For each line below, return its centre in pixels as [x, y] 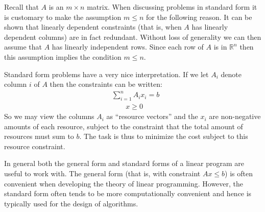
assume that [23, 47]
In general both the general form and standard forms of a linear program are [124, 163]
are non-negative [235, 116]
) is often [239, 173]
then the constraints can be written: [106, 84]
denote [231, 74]
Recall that [21, 7]
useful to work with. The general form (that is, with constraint [102, 173]
